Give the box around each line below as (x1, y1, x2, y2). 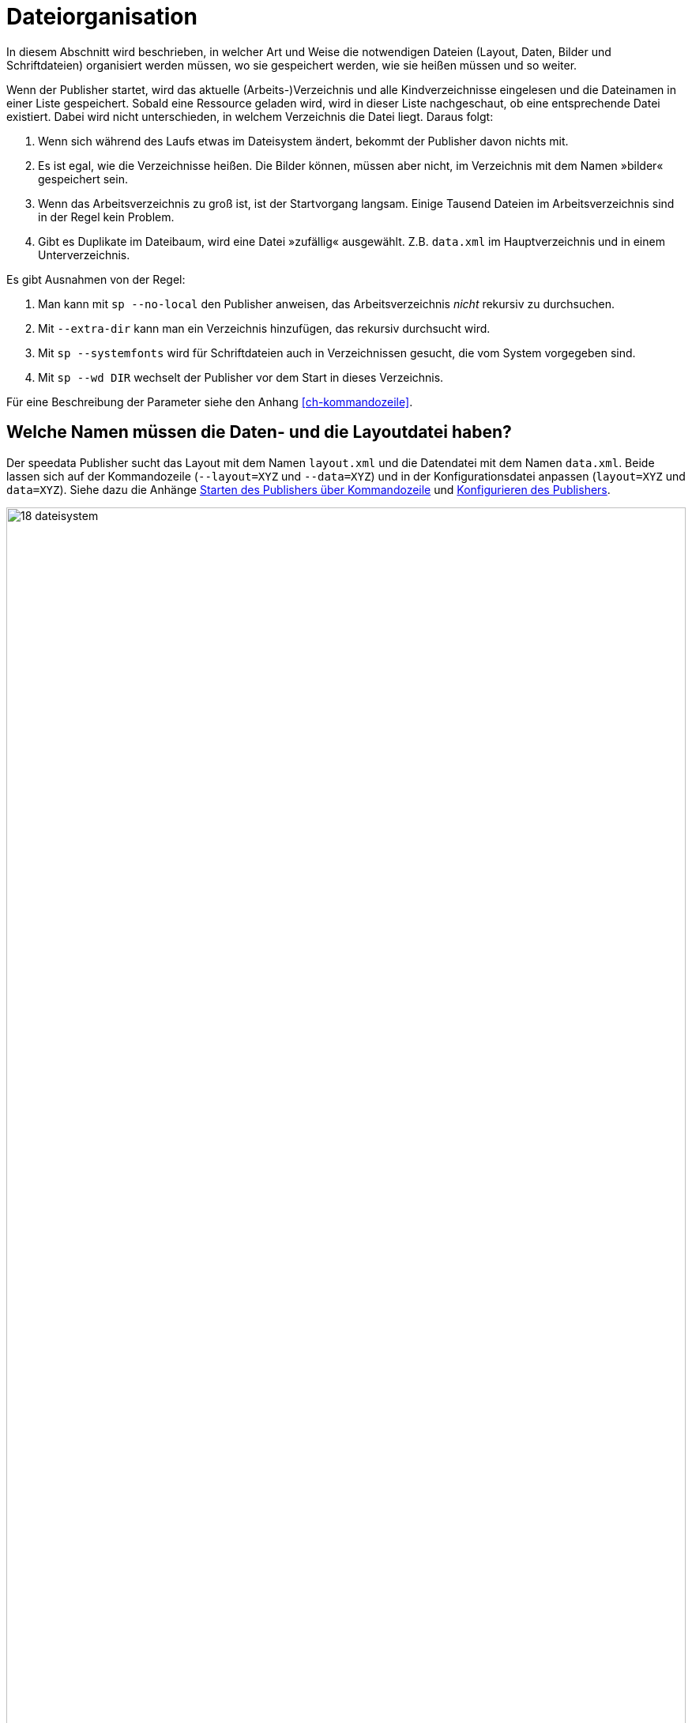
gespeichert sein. (38, 172, 128, 186)
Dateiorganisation (6, 3, 197, 30)
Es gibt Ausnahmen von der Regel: (6, 272, 186, 286)
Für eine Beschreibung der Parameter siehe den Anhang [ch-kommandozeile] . (6, 394, 413, 409)
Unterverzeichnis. (38, 247, 130, 262)
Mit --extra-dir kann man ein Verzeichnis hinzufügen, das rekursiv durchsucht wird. (38, 321, 491, 335)
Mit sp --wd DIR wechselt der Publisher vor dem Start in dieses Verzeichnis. (38, 370, 444, 384)
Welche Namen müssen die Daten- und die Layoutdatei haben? (6, 422, 512, 443)
